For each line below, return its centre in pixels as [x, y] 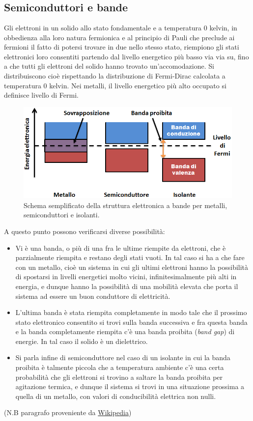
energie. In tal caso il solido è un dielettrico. [82, 341]
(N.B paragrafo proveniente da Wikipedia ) [68, 412]
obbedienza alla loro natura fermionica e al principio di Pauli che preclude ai [119, 37]
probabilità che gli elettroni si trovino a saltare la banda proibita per [119, 377]
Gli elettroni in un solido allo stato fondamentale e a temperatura [103, 27]
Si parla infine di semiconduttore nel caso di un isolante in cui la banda [123, 357]
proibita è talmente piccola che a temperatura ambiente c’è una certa [120, 367]
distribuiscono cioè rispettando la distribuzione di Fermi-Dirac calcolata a [115, 75]
